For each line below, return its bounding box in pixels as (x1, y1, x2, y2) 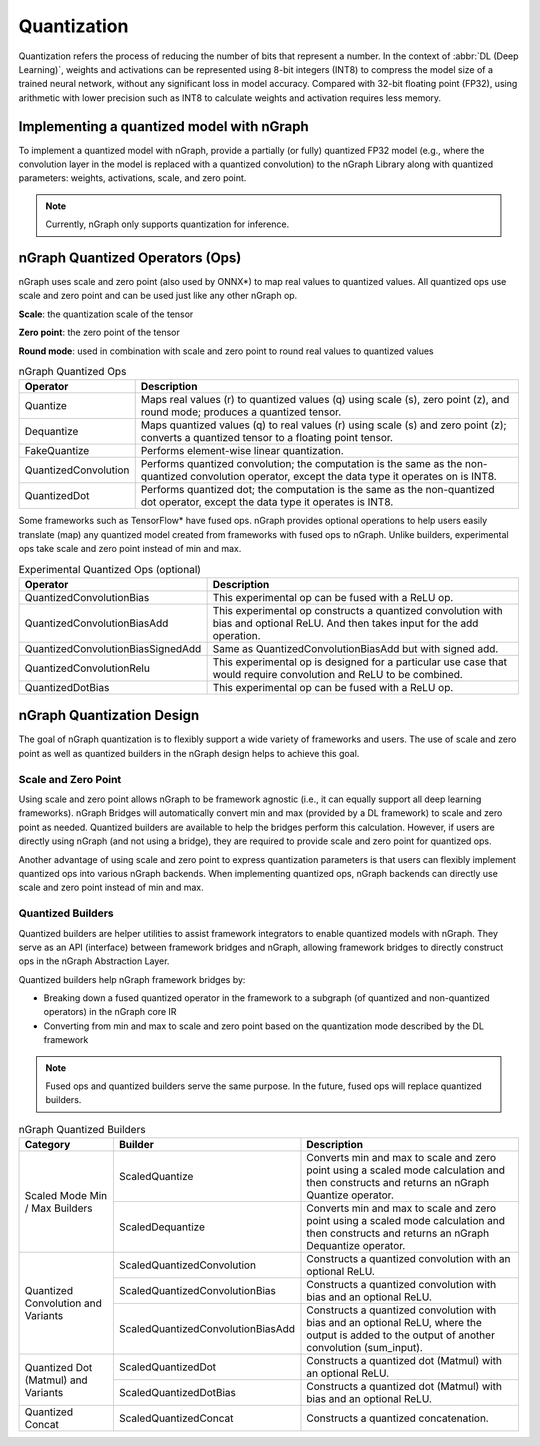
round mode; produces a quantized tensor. (140, 405, 342, 419)
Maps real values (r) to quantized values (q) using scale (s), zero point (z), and (140, 393, 510, 407)
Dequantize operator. (306, 1239, 406, 1253)
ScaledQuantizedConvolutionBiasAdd (118, 1322, 295, 1336)
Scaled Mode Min (24, 1188, 108, 1202)
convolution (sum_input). (306, 1341, 424, 1355)
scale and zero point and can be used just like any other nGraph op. (18, 290, 298, 302)
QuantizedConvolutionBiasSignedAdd (24, 641, 202, 655)
